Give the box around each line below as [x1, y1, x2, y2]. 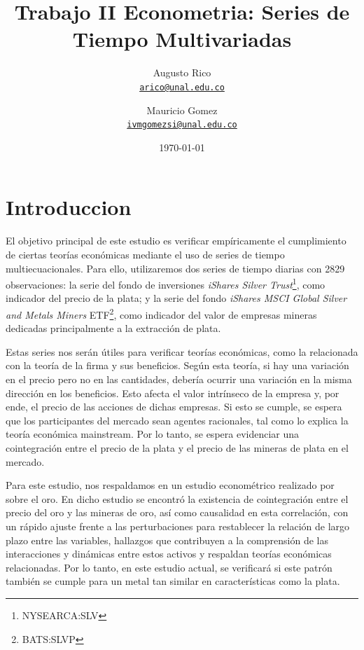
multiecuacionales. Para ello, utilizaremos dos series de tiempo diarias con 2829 [6, 261, 345, 275]
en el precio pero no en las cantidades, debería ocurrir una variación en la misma [6, 372, 352, 386]
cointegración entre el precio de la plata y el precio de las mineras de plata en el [6, 440, 349, 455]
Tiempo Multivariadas [72, 25, 292, 53]
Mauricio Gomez [146, 102, 218, 117]
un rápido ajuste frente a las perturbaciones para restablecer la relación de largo [6, 518, 350, 533]
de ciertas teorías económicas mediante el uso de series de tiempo [6, 247, 285, 261]
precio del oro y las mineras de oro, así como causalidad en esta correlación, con [6, 505, 349, 520]
